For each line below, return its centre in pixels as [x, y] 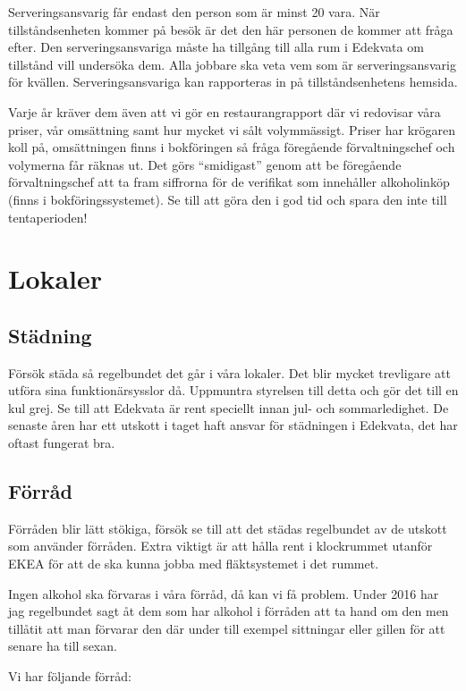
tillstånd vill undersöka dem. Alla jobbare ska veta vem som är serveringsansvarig [232, 64]
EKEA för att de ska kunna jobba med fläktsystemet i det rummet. [194, 564]
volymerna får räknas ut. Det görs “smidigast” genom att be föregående [205, 164]
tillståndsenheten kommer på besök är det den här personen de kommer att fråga [231, 29]
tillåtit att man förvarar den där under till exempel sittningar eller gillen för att [227, 628]
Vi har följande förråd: [70, 676]
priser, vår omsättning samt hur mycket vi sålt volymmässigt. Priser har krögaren [232, 129]
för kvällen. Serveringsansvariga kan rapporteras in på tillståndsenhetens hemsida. [233, 82]
